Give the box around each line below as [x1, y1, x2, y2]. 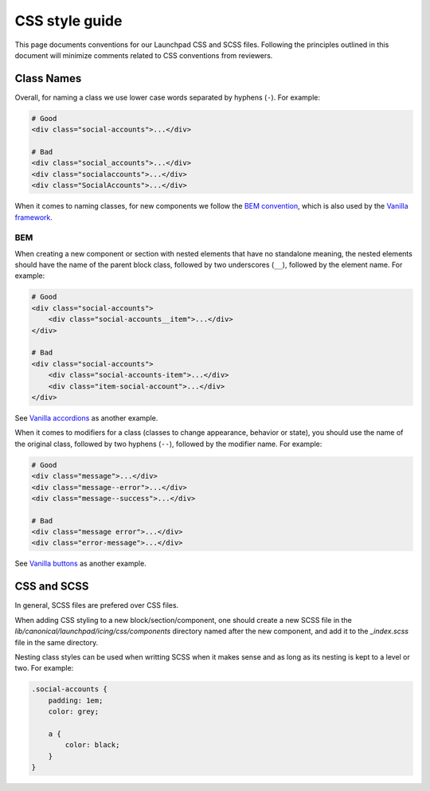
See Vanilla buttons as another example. [14, 558, 147, 569]
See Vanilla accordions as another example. [14, 413, 158, 422]
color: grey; [48, 707, 100, 716]
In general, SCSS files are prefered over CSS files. [14, 601, 179, 610]
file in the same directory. [14, 637, 99, 647]
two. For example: [14, 664, 74, 673]
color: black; [64, 741, 120, 750]
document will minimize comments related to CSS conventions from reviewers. [14, 50, 273, 60]
